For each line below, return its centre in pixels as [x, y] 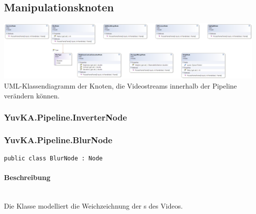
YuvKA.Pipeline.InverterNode [65, 117]
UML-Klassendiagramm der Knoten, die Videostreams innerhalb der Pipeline [121, 86]
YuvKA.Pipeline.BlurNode [58, 139]
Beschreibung [27, 177]
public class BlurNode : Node [53, 159]
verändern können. [32, 95]
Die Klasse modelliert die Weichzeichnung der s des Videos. [94, 206]
